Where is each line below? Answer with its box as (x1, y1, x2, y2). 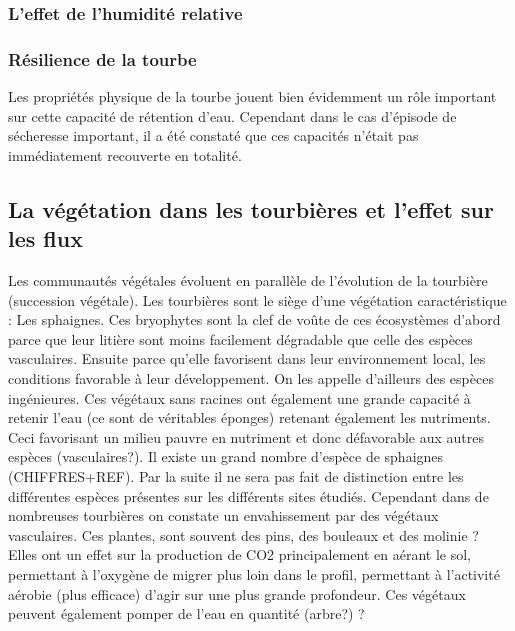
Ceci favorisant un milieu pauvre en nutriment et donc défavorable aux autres (8, 426, 484, 447)
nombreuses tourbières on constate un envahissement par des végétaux (8, 505, 439, 526)
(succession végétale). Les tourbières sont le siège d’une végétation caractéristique (8, 289, 507, 310)
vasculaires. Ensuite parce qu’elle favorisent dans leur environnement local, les (8, 348, 486, 369)
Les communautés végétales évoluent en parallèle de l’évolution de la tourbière (8, 270, 488, 291)
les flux (8, 223, 83, 254)
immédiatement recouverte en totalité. (8, 144, 242, 165)
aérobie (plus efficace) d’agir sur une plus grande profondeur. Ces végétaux (8, 583, 466, 604)
